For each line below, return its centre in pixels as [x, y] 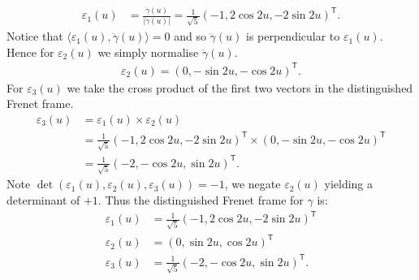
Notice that [35, 36]
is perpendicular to [293, 36]
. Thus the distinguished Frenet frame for [201, 200]
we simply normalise [148, 52]
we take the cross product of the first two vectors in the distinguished [240, 87]
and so [190, 36]
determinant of [43, 200]
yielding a [349, 184]
